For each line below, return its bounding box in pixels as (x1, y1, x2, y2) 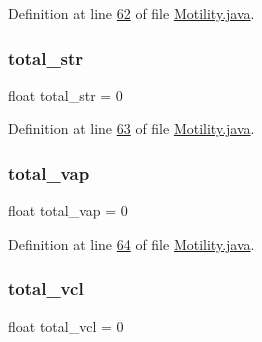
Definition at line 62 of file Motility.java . (8, 3, 255, 23)
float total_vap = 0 (8, 200, 128, 221)
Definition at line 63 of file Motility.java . (8, 118, 255, 139)
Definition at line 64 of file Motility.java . (8, 233, 255, 254)
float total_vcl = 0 (8, 315, 124, 336)
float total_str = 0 (8, 84, 123, 105)
